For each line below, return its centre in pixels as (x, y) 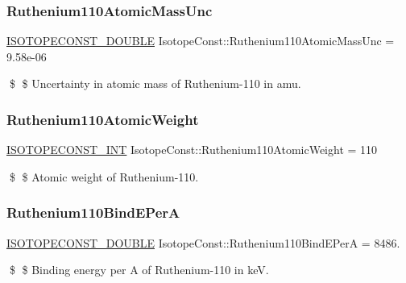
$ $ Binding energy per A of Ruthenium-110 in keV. (139, 270)
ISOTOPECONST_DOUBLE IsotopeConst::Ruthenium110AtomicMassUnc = (201, 41)
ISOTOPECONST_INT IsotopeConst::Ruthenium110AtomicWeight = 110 (192, 150)
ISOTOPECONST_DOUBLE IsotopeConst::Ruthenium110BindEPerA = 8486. (203, 242)
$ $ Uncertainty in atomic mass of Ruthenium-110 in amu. (155, 83)
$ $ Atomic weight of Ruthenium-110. (104, 176)
